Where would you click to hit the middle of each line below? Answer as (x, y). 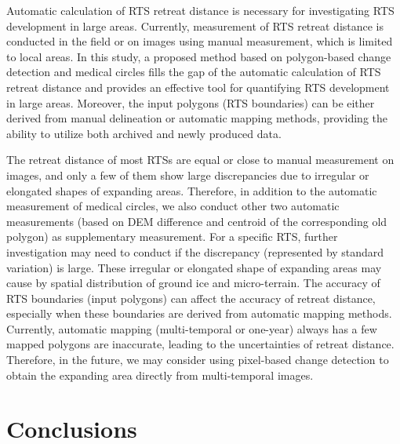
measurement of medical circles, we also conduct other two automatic (173, 206)
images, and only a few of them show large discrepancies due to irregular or (188, 175)
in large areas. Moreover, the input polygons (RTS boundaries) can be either (191, 102)
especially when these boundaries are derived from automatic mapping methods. (199, 313)
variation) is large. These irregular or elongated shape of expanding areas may (194, 267)
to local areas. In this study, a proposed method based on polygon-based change (199, 56)
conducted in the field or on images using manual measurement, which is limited (200, 41)
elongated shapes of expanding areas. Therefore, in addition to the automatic (192, 190)
